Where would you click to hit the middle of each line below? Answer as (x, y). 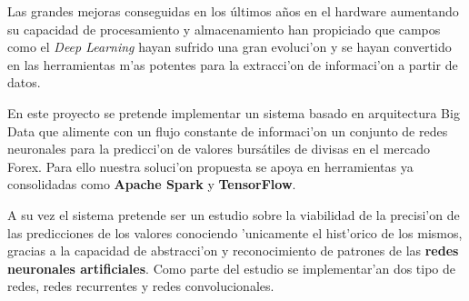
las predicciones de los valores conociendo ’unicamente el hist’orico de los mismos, (235, 232)
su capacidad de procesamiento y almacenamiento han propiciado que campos (224, 29)
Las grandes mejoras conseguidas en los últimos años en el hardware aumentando (233, 11)
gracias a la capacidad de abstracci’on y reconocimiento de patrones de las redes (233, 251)
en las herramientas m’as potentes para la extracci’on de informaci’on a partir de (233, 64)
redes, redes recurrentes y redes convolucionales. (141, 286)
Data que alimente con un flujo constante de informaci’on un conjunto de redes (228, 130)
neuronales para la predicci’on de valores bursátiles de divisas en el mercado (219, 149)
